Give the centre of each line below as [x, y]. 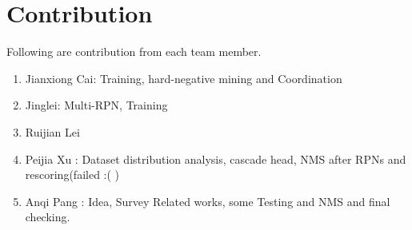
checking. [48, 217]
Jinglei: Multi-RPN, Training [96, 105]
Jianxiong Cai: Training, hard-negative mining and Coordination [184, 78]
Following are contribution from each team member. [134, 52]
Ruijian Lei [52, 131]
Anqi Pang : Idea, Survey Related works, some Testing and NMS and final [208, 201]
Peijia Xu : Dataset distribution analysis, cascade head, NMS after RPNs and [216, 159]
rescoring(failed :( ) [72, 174]
